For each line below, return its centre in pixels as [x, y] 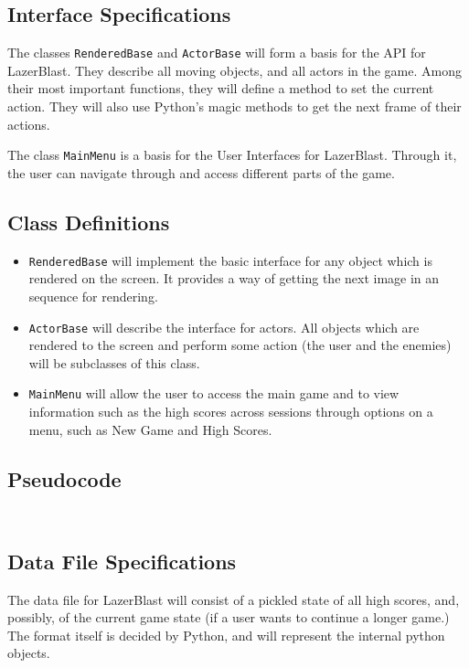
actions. [29, 124]
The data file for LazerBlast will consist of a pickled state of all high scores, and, [234, 599]
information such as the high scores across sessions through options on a [231, 412]
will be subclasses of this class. [114, 362]
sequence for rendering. [93, 296]
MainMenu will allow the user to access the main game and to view [214, 393]
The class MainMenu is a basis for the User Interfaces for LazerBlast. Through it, [232, 155]
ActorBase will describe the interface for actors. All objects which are [224, 327]
